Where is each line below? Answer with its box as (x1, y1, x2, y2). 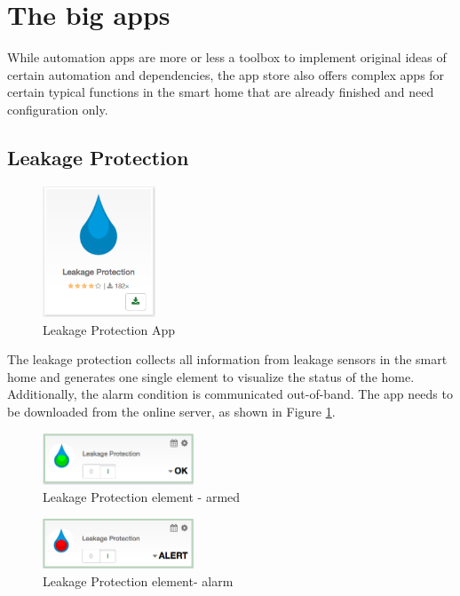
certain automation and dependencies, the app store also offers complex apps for (7, 65, 445, 83)
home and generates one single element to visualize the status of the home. (7, 367, 415, 385)
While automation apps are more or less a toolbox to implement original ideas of (7, 48, 447, 67)
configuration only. (7, 99, 108, 118)
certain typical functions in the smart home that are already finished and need (7, 83, 434, 101)
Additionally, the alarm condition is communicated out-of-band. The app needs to (7, 385, 453, 403)
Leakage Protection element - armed (43, 488, 241, 506)
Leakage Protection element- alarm (43, 571, 234, 590)
